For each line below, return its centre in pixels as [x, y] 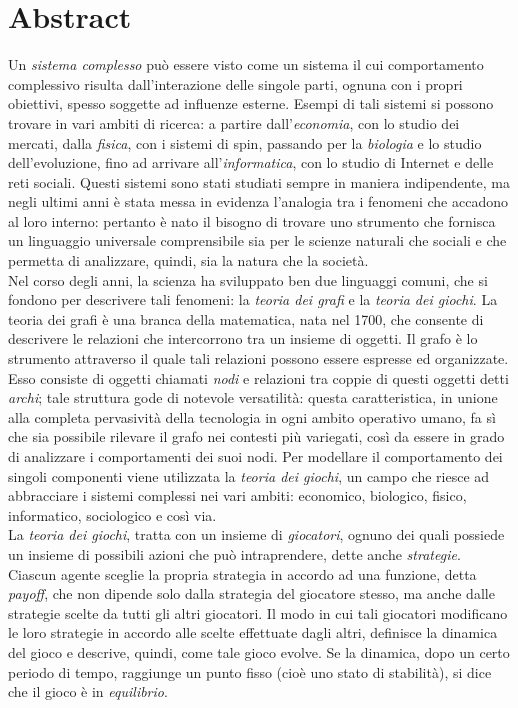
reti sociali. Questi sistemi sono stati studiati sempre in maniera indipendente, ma [259, 181]
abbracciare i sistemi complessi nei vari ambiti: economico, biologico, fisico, [237, 495]
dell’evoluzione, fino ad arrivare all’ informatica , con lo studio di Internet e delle [251, 162]
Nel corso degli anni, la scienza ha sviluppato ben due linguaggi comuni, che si [248, 279]
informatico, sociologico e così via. [112, 514]
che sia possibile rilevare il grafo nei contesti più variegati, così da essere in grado [256, 436]
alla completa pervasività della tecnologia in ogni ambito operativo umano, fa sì [252, 416]
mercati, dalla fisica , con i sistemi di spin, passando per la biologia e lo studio [245, 142]
